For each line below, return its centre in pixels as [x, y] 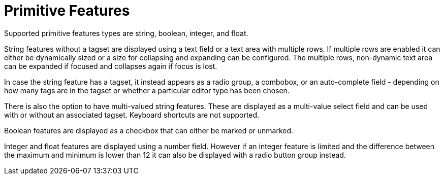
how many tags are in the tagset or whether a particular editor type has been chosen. [147, 90]
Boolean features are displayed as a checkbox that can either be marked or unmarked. [149, 130]
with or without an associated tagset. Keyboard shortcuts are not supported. [132, 115]
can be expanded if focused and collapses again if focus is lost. [111, 66]
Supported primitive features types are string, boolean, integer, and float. [126, 33]
